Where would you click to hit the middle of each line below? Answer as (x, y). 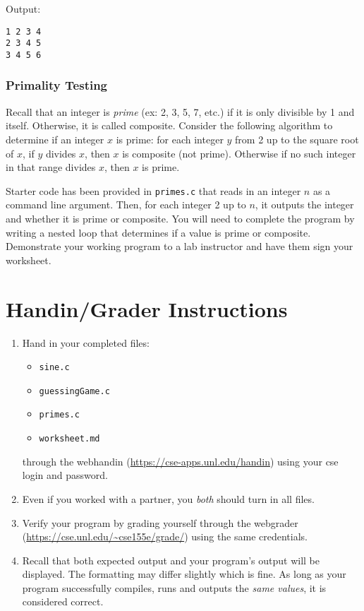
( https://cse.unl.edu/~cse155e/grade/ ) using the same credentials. (165, 536)
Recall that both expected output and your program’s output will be (171, 560)
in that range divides (51, 167)
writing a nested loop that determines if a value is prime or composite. (158, 232)
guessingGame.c (74, 391)
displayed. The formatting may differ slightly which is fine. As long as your (184, 574)
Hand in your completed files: (86, 342)
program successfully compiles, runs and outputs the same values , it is (174, 587)
